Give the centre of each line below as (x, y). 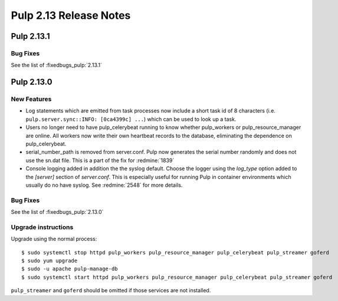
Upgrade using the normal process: (54, 239)
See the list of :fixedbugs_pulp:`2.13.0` (57, 212)
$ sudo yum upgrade (50, 261)
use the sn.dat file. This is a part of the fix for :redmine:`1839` (100, 160)
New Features (31, 99)
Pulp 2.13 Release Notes (71, 15)
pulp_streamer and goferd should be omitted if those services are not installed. (111, 290)
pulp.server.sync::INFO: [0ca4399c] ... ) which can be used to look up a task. (131, 119)
